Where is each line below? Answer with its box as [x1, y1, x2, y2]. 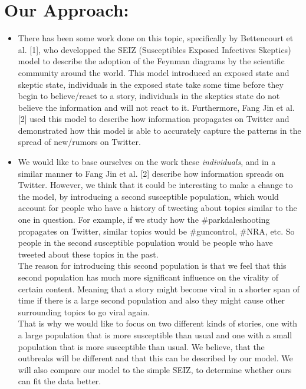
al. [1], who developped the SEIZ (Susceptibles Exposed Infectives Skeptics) [18, 43, 291, 55]
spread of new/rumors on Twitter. [18, 136, 141, 148]
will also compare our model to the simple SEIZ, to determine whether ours [18, 363, 292, 375]
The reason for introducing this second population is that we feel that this [18, 259, 287, 272]
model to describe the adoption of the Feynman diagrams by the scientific [18, 55, 285, 67]
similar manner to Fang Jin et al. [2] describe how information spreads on [18, 167, 284, 179]
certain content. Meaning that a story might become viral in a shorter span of [18, 282, 300, 295]
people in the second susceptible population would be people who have [18, 236, 273, 249]
